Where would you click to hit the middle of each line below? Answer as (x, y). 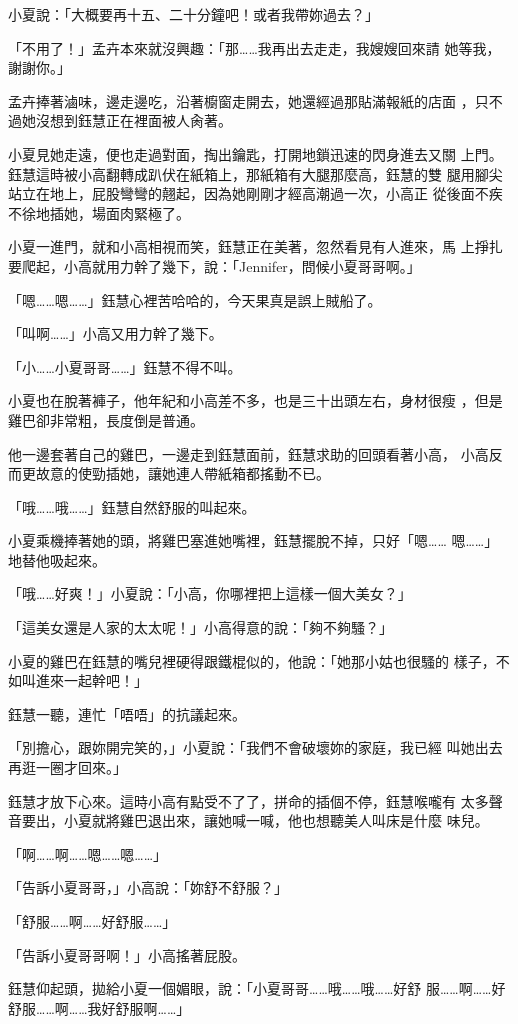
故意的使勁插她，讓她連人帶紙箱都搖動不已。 (182, 473)
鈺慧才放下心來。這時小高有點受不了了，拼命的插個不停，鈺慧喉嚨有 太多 (248, 800)
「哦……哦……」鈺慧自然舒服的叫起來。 (132, 506)
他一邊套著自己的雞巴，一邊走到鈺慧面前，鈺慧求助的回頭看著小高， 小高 (248, 453)
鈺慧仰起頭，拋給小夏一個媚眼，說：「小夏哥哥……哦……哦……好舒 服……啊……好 (257, 988)
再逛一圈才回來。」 (67, 767)
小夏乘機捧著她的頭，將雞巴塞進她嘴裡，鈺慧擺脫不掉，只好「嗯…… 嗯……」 (253, 540)
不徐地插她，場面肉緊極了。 (99, 212)
